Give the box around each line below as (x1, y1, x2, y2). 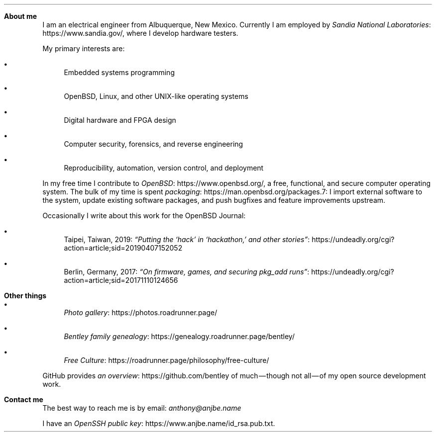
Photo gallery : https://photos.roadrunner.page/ (64, 308, 218, 317)
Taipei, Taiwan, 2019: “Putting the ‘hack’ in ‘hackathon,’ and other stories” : (64, 235, 310, 244)
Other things (4, 291, 47, 300)
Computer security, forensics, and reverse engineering (64, 140, 243, 148)
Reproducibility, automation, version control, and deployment (64, 164, 264, 172)
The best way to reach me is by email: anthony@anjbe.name (42, 404, 241, 412)
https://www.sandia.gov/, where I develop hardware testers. (42, 29, 238, 37)
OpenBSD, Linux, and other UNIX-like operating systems (64, 92, 248, 100)
